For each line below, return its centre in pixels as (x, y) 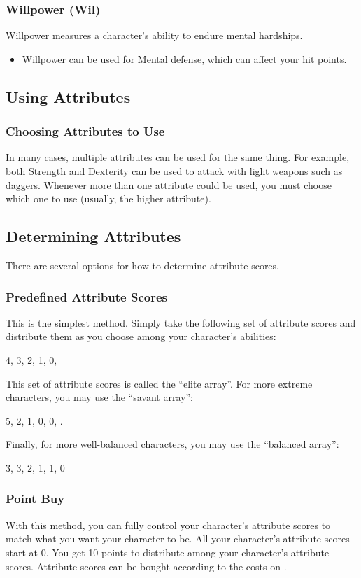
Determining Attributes (93, 236)
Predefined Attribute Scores (86, 296)
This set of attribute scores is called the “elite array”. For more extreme (159, 383)
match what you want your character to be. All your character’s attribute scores (178, 538)
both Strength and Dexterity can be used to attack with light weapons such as (174, 171)
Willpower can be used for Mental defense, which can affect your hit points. (184, 58)
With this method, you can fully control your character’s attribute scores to (168, 524)
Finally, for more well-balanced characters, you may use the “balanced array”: (172, 444)
